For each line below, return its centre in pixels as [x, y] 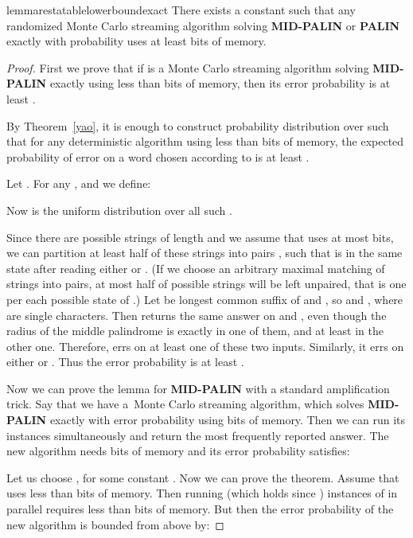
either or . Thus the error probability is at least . [125, 362]
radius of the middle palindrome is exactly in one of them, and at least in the [195, 331]
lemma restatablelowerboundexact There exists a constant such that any [181, 10]
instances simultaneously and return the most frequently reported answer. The [198, 435]
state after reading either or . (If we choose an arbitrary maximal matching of [196, 268]
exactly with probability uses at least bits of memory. [136, 41]
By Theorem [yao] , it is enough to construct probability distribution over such [198, 125]
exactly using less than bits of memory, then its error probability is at [220, 83]
